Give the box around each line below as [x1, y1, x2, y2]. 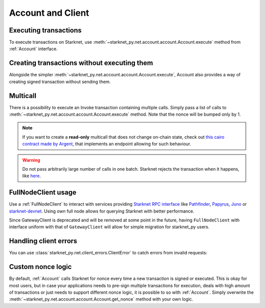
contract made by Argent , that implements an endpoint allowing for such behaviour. [22, 141, 191, 147]
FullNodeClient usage [9, 188, 77, 197]
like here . [22, 173, 41, 179]
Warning [22, 157, 40, 163]
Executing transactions [9, 26, 82, 34]
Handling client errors [9, 237, 78, 246]
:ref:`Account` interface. [9, 46, 58, 52]
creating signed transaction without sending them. [9, 79, 111, 85]
